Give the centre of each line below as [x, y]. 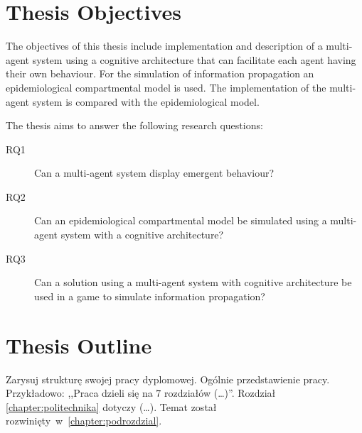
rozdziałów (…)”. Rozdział [220, 393]
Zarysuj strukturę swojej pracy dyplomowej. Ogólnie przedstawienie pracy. [168, 379]
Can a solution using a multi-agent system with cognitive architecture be [193, 282]
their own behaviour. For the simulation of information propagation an [160, 73]
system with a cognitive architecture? [142, 235]
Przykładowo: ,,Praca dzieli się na [79, 393]
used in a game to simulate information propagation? [150, 296]
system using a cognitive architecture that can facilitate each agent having [194, 59]
